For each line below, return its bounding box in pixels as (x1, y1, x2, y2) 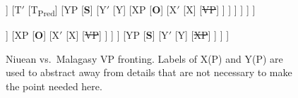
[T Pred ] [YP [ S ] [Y (28, 2, 107, 18)
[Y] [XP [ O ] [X (112, 2, 177, 16)
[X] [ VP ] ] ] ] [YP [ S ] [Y (66, 27, 169, 42)
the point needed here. (6, 78, 102, 93)
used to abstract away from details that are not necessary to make (6, 65, 292, 80)
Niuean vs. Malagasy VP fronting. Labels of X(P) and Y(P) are (6, 51, 283, 66)
